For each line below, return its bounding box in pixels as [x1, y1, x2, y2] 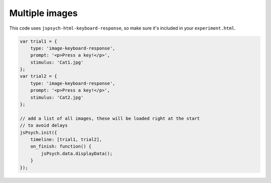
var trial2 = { [20, 73, 57, 79]
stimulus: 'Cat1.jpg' [30, 59, 84, 65]
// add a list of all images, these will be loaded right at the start [20, 115, 200, 121]
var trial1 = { [20, 38, 57, 44]
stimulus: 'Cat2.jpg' [30, 94, 84, 100]
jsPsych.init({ [20, 129, 57, 135]
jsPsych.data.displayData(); [41, 150, 113, 156]
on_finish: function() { [30, 143, 92, 149]
